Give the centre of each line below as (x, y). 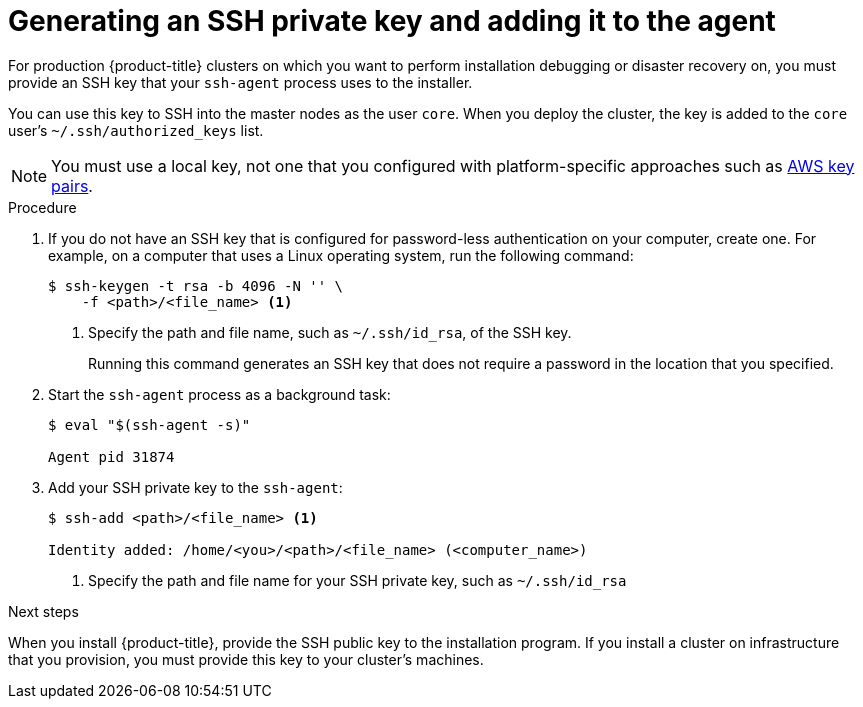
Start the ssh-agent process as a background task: (219, 394)
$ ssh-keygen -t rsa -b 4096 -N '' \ (196, 285)
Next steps (43, 611)
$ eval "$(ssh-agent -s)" (149, 424)
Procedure (42, 207)
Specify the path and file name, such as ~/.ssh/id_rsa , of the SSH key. (330, 332)
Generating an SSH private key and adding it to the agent (392, 21)
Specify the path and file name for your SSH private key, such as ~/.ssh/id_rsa (357, 580)
